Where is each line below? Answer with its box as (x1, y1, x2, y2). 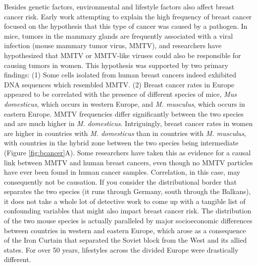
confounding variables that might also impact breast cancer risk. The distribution (4, 205, 252, 216)
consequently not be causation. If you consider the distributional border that (4, 176, 237, 187)
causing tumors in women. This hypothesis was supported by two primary (4, 60, 228, 70)
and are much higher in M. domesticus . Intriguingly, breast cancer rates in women (4, 118, 253, 129)
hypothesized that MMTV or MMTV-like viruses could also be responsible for (4, 50, 241, 60)
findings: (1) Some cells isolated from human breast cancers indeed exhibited (4, 69, 237, 80)
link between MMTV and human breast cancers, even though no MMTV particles (4, 157, 253, 167)
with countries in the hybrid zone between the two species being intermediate (4, 137, 239, 148)
